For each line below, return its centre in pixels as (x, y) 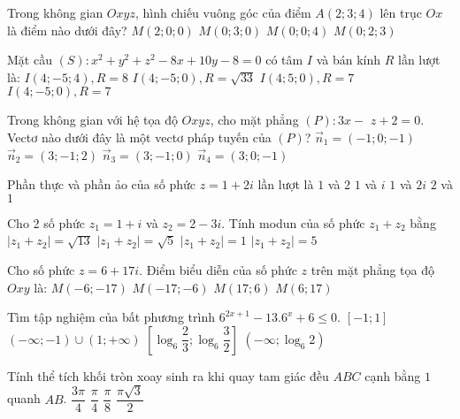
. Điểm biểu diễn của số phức (218, 269)
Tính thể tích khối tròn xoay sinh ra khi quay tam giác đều (168, 375)
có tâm (284, 60)
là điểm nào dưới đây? (67, 30)
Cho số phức (41, 269)
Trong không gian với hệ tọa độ (92, 120)
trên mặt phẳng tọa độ (372, 269)
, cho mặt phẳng (254, 120)
